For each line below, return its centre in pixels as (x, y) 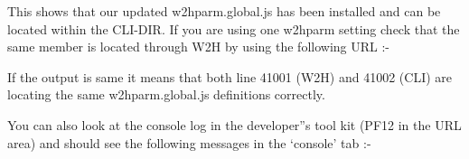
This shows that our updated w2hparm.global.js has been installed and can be (224, 11)
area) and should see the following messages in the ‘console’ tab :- (189, 142)
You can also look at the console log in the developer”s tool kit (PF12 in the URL (234, 124)
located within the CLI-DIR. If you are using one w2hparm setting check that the (234, 28)
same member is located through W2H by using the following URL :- (199, 47)
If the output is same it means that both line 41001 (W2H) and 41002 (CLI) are (230, 76)
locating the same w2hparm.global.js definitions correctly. (166, 94)
